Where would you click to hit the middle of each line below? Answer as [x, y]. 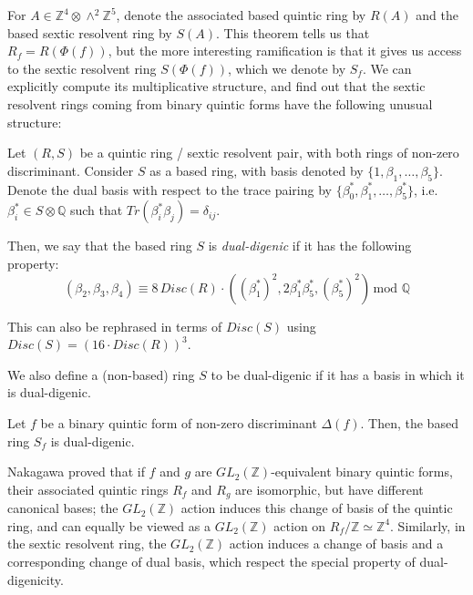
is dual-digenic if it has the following [310, 246]
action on [300, 525]
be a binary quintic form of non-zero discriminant [179, 422]
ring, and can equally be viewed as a [109, 525]
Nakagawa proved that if [76, 472]
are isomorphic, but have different [329, 489]
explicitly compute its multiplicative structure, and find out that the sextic [216, 86]
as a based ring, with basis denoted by [257, 170]
